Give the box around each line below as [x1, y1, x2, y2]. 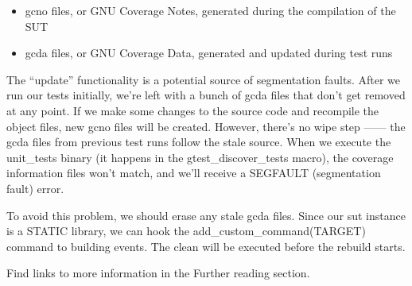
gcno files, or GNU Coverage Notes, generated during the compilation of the [25, 2, 396, 18]
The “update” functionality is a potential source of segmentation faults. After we [6, 71, 401, 87]
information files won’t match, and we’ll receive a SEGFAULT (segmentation [6, 164, 381, 181]
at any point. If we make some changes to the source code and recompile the [6, 102, 379, 118]
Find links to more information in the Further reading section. [6, 265, 310, 281]
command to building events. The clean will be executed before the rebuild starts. [6, 238, 406, 254]
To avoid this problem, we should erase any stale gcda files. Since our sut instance [6, 207, 406, 223]
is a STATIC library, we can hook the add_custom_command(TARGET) [6, 222, 366, 239]
